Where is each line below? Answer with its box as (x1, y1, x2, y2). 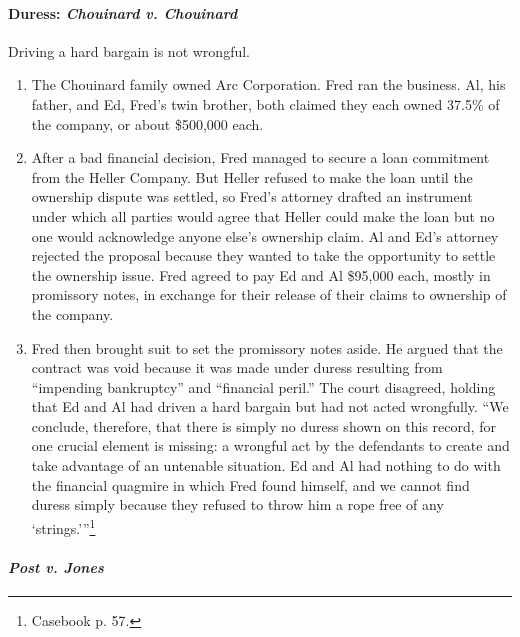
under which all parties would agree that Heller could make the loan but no (31, 205, 495, 226)
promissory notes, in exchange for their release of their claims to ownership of (31, 284, 507, 305)
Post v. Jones (8, 556, 104, 577)
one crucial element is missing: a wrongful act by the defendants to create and (31, 435, 510, 456)
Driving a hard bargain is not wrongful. (8, 40, 250, 61)
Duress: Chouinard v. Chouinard (8, 2, 238, 23)
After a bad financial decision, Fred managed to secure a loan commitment (31, 147, 490, 168)
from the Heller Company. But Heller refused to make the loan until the (31, 166, 473, 187)
